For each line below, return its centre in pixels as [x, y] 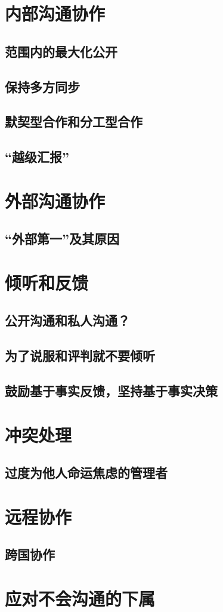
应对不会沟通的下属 [80, 598]
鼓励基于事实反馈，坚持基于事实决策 [111, 390]
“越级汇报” [37, 157]
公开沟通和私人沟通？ [67, 320]
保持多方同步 [42, 86]
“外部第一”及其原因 [62, 239]
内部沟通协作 [55, 13]
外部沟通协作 [55, 200]
